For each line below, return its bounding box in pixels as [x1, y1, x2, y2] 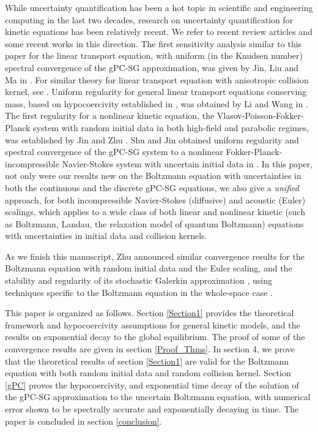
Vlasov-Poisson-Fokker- [216, 109, 304, 122]
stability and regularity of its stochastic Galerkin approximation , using [5, 274, 273, 287]
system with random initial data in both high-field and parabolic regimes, [33, 121, 309, 134]
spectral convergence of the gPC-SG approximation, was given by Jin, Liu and [5, 61, 299, 74]
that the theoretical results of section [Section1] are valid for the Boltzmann [5, 354, 289, 367]
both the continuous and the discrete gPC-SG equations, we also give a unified [5, 181, 299, 194]
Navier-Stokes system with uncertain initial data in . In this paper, [62, 157, 313, 170]
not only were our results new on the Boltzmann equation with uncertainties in [5, 169, 301, 182]
